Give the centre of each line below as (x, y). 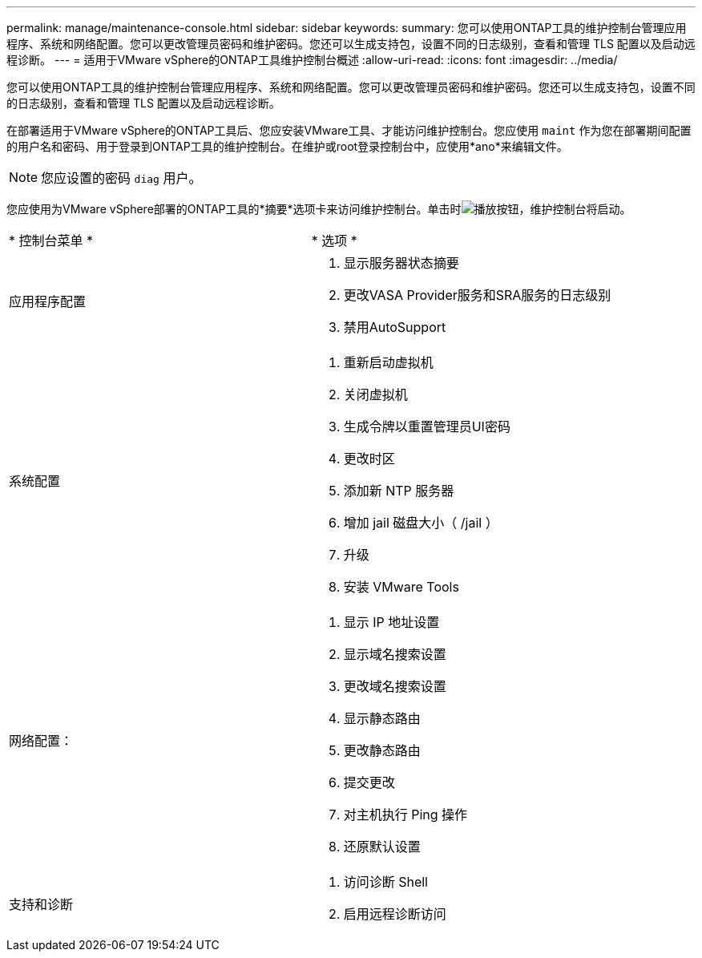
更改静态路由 (382, 750)
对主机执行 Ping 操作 (405, 815)
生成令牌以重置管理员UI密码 (427, 426)
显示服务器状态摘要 (401, 263)
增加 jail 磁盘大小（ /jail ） (421, 523)
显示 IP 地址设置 (391, 622)
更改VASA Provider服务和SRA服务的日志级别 (477, 295)
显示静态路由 (382, 718)
